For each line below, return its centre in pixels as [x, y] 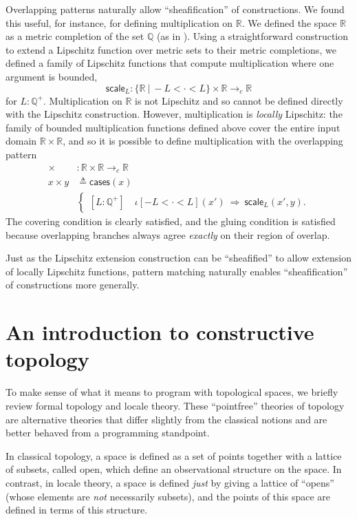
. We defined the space [289, 22]
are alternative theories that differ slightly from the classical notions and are [166, 419]
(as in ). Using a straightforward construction [252, 36]
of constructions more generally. [73, 285]
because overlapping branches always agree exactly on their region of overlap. [168, 234]
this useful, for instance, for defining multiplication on [119, 22]
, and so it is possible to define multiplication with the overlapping [203, 141]
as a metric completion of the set [75, 36]
